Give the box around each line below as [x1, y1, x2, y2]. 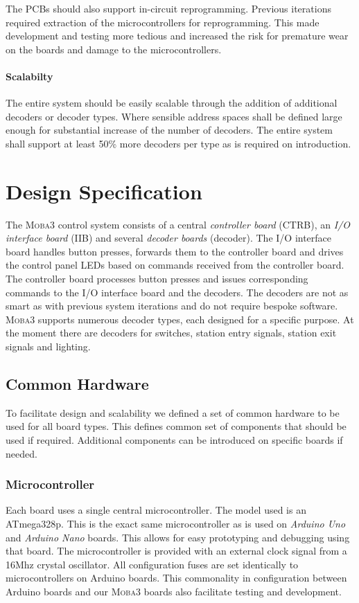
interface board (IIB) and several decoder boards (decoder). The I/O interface [6, 231, 332, 245]
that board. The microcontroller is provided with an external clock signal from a [6, 543, 347, 558]
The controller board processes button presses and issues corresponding [6, 271, 308, 286]
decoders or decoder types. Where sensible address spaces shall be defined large [6, 109, 342, 123]
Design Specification [6, 177, 202, 205]
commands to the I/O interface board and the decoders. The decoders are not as [6, 285, 349, 299]
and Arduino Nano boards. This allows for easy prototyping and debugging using [6, 530, 350, 544]
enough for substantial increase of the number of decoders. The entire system [6, 123, 333, 137]
